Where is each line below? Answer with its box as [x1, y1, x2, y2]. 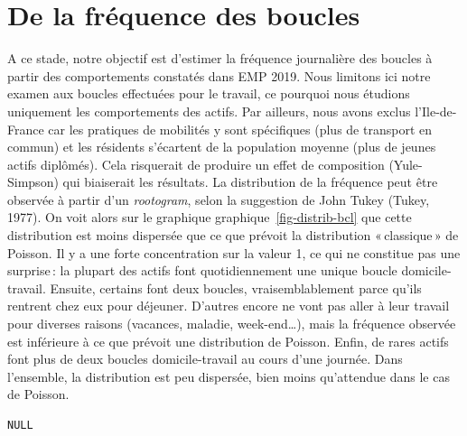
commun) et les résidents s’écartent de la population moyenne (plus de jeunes [7, 137, 436, 156]
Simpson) [7, 172, 59, 191]
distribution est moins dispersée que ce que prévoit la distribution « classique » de [7, 226, 459, 245]
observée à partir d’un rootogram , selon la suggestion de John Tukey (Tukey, [7, 190, 430, 209]
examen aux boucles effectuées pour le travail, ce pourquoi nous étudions [7, 84, 410, 103]
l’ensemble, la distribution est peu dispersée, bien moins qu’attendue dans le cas [7, 366, 450, 385]
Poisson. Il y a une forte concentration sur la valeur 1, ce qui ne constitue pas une [7, 243, 461, 262]
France [7, 119, 44, 138]
